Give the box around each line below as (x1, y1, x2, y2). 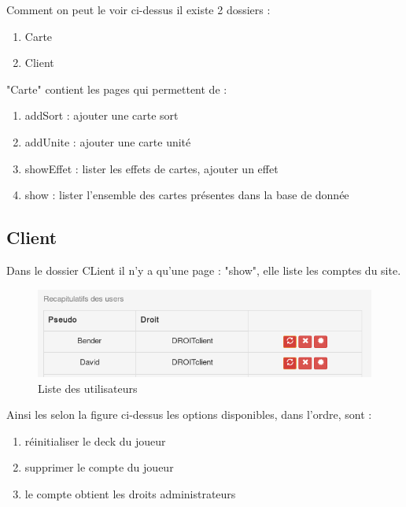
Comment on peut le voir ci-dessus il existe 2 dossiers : (6, 2, 271, 17)
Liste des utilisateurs (38, 379, 138, 396)
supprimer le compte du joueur (24, 459, 174, 476)
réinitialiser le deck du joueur (24, 432, 166, 449)
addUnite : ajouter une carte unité (24, 133, 191, 150)
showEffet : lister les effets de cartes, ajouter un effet (24, 160, 279, 176)
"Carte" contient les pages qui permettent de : (6, 80, 227, 97)
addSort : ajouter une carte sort (24, 107, 179, 124)
